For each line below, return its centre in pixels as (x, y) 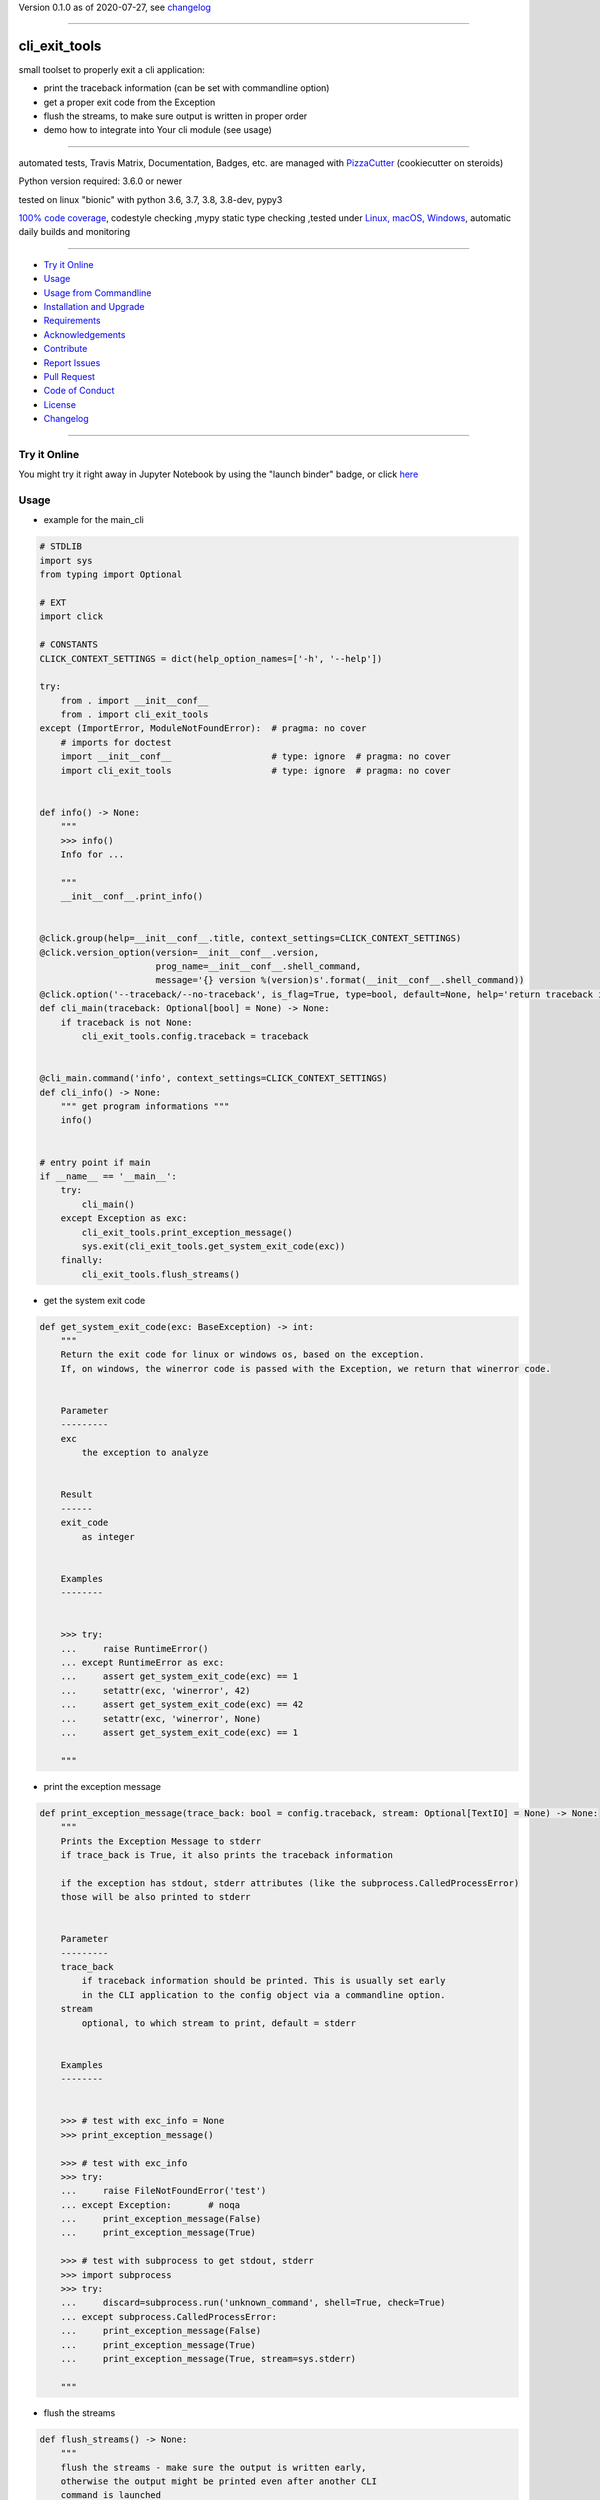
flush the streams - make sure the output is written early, (213, 2467)
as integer (108, 1536)
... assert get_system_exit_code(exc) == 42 (182, 1704)
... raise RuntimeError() (134, 1648)
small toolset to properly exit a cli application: (111, 69)
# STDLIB (61, 546)
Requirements (72, 321)
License (60, 404)
